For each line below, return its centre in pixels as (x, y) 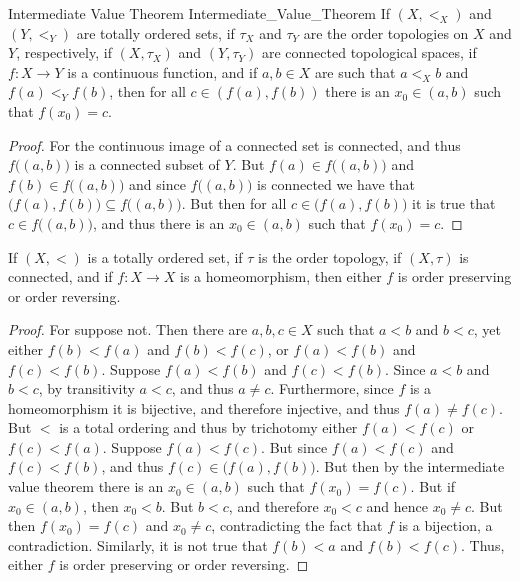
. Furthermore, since (332, 388)
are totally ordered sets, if (155, 32)
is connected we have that (336, 183)
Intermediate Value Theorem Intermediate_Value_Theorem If (199, 13)
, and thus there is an (159, 222)
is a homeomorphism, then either (280, 276)
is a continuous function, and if (162, 71)
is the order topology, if (330, 256)
